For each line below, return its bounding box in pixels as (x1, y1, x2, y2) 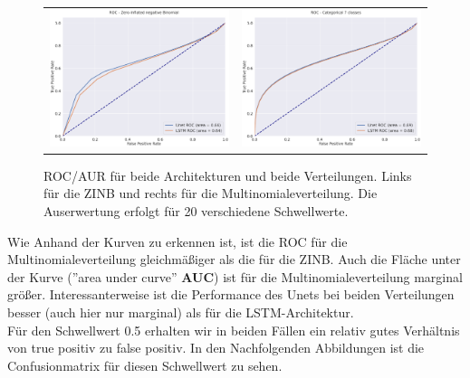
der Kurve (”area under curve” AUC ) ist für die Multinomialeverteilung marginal (7, 267, 463, 286)
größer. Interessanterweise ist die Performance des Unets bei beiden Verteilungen (7, 285, 455, 304)
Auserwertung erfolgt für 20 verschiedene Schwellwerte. (43, 202, 349, 221)
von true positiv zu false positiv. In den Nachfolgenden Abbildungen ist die (7, 338, 425, 357)
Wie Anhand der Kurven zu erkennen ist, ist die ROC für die (7, 232, 348, 250)
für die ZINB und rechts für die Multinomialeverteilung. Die (43, 184, 378, 203)
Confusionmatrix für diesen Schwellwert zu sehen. (7, 355, 283, 374)
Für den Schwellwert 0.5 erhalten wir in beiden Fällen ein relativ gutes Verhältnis (7, 320, 460, 339)
